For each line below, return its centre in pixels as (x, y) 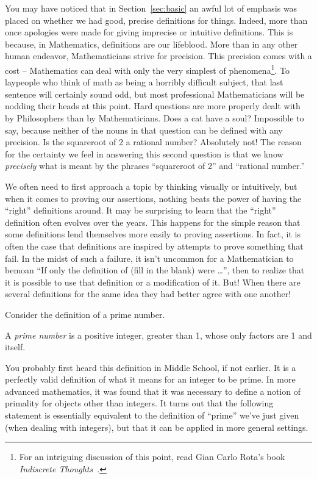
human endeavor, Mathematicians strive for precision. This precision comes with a (158, 56)
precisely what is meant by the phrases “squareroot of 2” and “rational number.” (155, 166)
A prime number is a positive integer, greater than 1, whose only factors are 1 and (158, 335)
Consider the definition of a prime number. (85, 314)
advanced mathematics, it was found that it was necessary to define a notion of (153, 391)
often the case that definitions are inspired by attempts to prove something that (154, 246)
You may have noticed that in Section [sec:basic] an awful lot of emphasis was (151, 8)
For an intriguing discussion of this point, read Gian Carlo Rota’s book (152, 457)
